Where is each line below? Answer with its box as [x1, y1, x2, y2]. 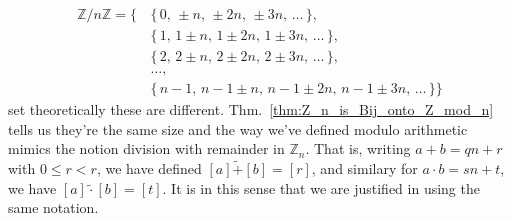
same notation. [8, 197, 99, 218]
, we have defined [96, 157, 202, 178]
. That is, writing [305, 138, 411, 159]
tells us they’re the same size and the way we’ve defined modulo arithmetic [8, 118, 468, 139]
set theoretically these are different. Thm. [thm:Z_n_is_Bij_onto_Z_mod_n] [8, 99, 494, 120]
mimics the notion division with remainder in [8, 138, 285, 159]
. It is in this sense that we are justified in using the [162, 177, 480, 198]
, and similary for [311, 157, 418, 178]
